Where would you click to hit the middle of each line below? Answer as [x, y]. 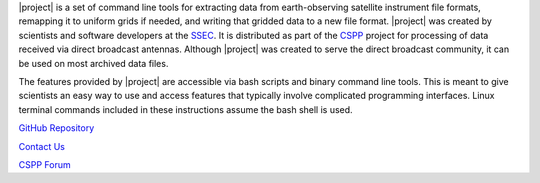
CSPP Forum [44, 164]
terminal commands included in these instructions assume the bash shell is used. [186, 109]
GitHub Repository [56, 128]
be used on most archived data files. [93, 63]
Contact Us [41, 146]
